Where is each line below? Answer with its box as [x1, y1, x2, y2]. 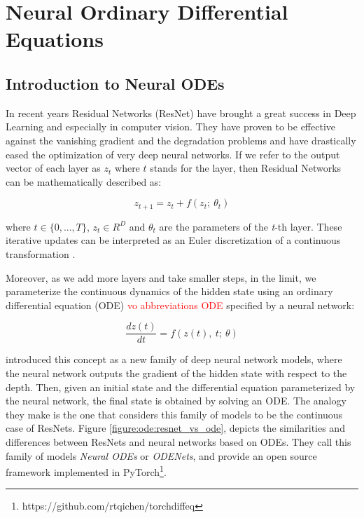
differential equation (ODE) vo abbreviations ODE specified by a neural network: [6, 297, 355, 312]
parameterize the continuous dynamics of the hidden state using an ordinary [6, 284, 333, 299]
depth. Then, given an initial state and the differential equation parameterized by [6, 379, 356, 394]
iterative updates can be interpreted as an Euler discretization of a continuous [6, 233, 341, 247]
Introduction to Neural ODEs [6, 72, 225, 94]
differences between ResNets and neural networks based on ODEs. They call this [6, 434, 351, 449]
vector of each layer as [6, 161, 101, 175]
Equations [6, 25, 104, 53]
